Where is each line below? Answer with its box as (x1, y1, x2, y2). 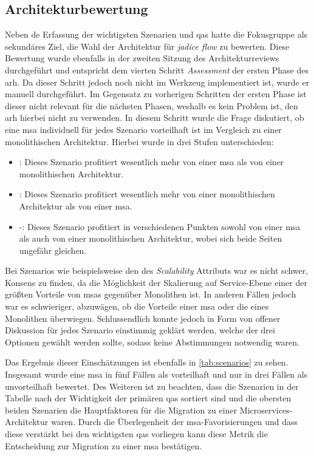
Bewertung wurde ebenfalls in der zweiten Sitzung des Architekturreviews (5, 52, 279, 64)
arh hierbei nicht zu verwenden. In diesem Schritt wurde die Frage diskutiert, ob (5, 111, 304, 124)
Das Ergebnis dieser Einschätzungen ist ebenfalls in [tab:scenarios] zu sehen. (5, 356, 288, 369)
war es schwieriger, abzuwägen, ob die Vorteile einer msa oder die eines (5, 300, 269, 313)
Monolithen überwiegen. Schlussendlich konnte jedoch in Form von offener (5, 311, 281, 324)
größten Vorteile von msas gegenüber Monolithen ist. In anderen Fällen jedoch (5, 288, 296, 301)
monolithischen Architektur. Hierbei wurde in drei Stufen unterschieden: (5, 135, 274, 148)
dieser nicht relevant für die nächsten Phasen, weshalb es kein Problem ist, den (5, 99, 298, 112)
